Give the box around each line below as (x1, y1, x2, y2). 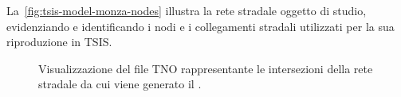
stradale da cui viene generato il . (38, 76, 202, 92)
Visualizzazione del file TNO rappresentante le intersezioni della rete (38, 60, 373, 76)
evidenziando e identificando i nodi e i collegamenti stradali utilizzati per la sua (6, 17, 395, 34)
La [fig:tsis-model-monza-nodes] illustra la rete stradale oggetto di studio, (6, 2, 367, 18)
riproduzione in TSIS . (6, 33, 112, 50)
